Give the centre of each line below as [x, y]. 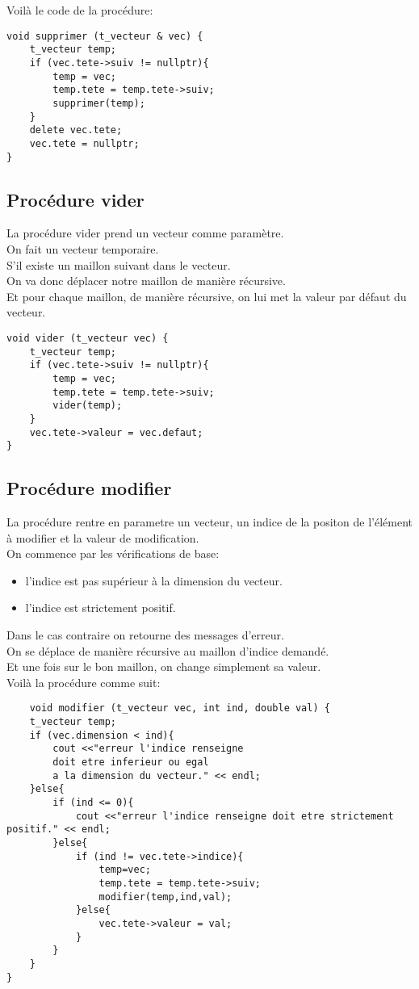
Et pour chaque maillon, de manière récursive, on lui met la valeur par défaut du [207, 296]
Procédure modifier [89, 488]
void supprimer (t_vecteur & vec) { [105, 36]
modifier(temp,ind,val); [166, 897]
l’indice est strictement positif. [101, 608]
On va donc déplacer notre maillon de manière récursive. [146, 281]
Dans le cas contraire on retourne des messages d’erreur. [145, 635]
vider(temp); [88, 406]
